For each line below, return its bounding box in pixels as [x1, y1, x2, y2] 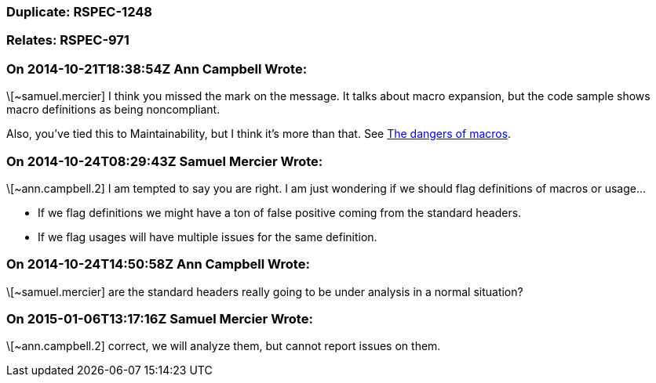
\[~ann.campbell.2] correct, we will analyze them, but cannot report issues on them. [6, 339, 441, 353]
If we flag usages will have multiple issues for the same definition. [38, 229, 377, 244]
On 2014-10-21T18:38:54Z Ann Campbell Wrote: [6, 60, 308, 77]
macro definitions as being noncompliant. [6, 103, 220, 117]
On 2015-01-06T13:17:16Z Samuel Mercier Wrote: [6, 311, 313, 327]
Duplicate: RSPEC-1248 [6, 4, 152, 20]
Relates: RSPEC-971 [6, 32, 129, 49]
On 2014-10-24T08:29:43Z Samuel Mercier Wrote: [6, 153, 323, 169]
